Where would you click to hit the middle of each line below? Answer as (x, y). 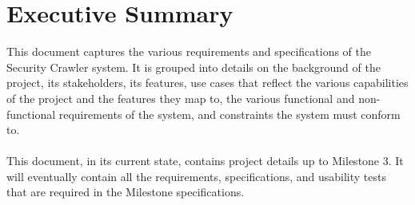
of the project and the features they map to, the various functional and (181, 98)
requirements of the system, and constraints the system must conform (229, 114)
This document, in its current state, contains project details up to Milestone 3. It (205, 161)
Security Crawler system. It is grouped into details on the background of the (194, 67)
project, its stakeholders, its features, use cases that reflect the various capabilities (207, 83)
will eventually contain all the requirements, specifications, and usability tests (196, 176)
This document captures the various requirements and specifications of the (189, 51)
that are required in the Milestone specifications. (126, 192)
